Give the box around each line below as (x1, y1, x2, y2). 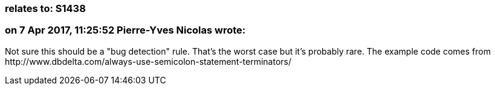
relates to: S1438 (5, 2, 86, 14)
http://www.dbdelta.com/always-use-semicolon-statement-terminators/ (5, 56, 292, 67)
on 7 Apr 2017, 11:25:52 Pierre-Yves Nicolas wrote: (5, 24, 246, 37)
